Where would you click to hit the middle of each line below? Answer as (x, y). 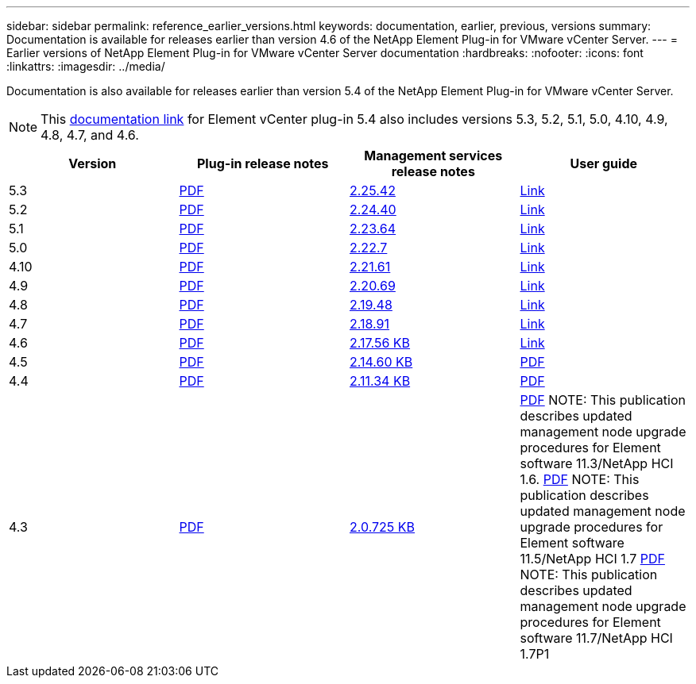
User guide (604, 163)
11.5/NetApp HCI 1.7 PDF (592, 559)
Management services (433, 156)
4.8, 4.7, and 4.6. (90, 135)
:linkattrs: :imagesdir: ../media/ (86, 66)
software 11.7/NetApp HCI (596, 638)
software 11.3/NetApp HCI (597, 463)
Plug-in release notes (263, 163)
